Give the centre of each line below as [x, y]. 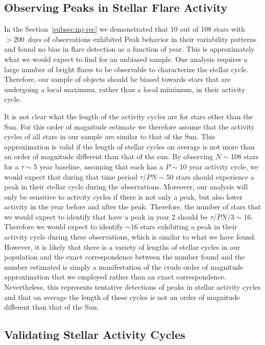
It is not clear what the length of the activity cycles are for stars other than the [129, 116]
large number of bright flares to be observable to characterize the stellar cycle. [126, 69]
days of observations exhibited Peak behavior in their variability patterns [142, 39]
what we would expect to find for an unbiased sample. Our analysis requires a [126, 59]
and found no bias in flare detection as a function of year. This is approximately [129, 49]
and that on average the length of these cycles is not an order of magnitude [122, 297]
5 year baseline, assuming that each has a [98, 166]
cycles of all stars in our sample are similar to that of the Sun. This [110, 136]
